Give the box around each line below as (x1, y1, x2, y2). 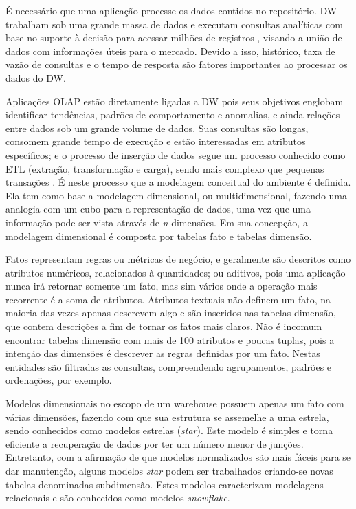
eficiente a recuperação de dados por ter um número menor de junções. (5, 436, 304, 451)
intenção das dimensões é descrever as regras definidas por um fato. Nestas (5, 346, 320, 360)
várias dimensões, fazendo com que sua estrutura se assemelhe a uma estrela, (5, 409, 329, 424)
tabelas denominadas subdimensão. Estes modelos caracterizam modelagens (5, 477, 324, 491)
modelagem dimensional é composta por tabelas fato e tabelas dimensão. (5, 228, 312, 243)
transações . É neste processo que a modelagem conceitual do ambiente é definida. (5, 175, 351, 189)
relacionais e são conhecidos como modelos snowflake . (5, 490, 230, 505)
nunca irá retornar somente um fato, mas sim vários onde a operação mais (5, 279, 318, 293)
